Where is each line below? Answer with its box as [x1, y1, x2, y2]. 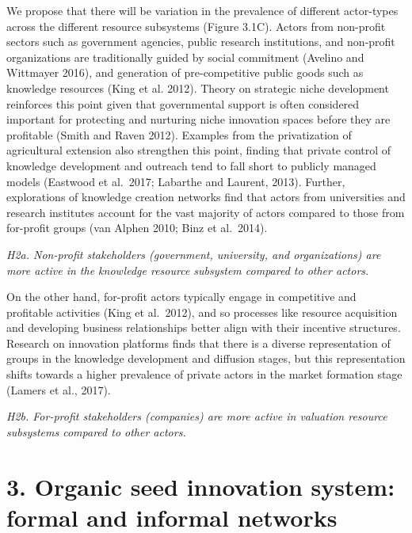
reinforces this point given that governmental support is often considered [6, 95, 360, 112]
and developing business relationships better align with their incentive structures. [6, 319, 401, 336]
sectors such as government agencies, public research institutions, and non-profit [6, 33, 395, 50]
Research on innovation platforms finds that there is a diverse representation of [6, 334, 391, 351]
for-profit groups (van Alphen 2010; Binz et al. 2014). [6, 219, 268, 236]
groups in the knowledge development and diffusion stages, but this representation [6, 350, 406, 367]
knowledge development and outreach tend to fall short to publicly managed [6, 157, 376, 173]
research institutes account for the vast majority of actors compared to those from [6, 204, 405, 220]
